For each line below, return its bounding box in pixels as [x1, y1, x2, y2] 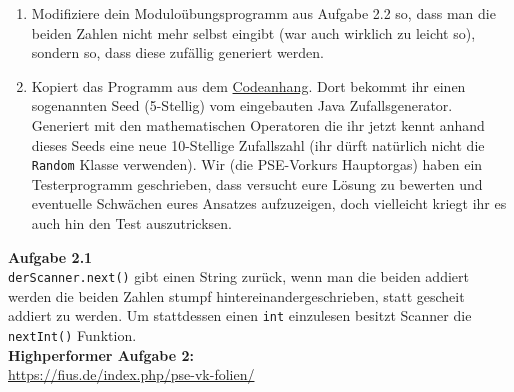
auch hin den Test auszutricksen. [31, 213, 232, 233]
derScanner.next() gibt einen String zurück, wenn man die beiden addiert [8, 266, 469, 287]
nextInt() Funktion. [8, 325, 137, 346]
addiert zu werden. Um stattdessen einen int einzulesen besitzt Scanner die [8, 305, 472, 326]
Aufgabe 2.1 [8, 246, 93, 267]
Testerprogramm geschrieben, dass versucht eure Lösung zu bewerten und [31, 173, 483, 194]
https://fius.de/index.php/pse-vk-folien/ [8, 364, 255, 385]
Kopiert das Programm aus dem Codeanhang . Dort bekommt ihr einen [31, 75, 466, 96]
